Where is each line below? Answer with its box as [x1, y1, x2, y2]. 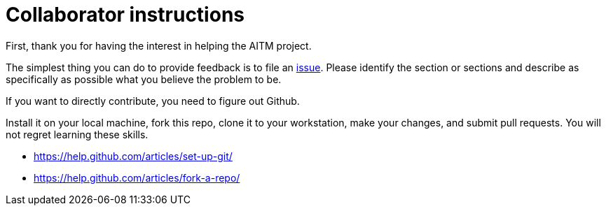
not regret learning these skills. [6, 128, 149, 140]
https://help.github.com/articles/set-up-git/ [34, 150, 233, 162]
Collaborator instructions [6, 3, 245, 27]
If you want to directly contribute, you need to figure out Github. [6, 94, 300, 107]
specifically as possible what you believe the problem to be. [6, 73, 282, 85]
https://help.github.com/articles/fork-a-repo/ [34, 171, 240, 184]
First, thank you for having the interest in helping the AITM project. [6, 39, 312, 52]
